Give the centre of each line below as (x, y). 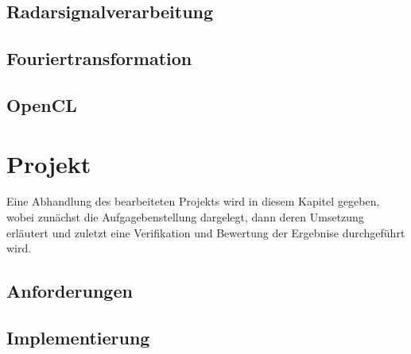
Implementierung (78, 338)
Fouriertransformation (99, 58)
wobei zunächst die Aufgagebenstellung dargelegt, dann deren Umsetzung (185, 217)
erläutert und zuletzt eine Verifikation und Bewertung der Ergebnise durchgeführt (206, 232)
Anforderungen (70, 291)
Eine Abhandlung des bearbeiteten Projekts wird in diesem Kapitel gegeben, (193, 201)
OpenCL (42, 104)
